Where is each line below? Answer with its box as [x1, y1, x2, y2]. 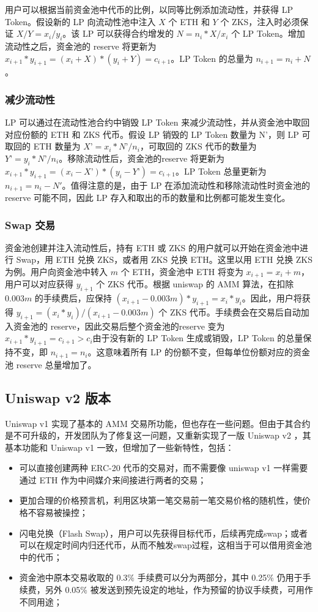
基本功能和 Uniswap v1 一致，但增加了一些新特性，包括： [5, 440, 234, 453]
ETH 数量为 [33, 140, 81, 153]
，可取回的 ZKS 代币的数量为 [139, 140, 257, 153]
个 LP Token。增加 [231, 27, 305, 40]
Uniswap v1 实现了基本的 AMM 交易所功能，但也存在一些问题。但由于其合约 [5, 417, 311, 429]
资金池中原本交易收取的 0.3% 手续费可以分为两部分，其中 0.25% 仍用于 [19, 571, 303, 584]
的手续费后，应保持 [34, 292, 112, 304]
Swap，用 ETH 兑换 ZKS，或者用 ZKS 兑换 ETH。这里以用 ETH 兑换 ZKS [16, 253, 313, 266]
